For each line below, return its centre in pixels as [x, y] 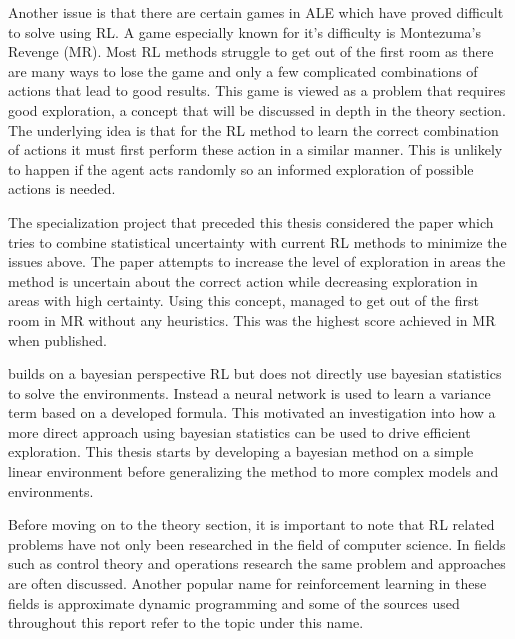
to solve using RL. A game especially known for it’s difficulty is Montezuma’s [244, 31]
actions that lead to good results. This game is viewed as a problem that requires [257, 90]
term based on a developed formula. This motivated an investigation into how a [252, 412]
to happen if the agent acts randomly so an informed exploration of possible [241, 168]
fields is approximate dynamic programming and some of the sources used [234, 602]
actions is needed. [62, 188]
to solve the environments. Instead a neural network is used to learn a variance [249, 392]
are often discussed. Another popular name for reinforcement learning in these [247, 583]
